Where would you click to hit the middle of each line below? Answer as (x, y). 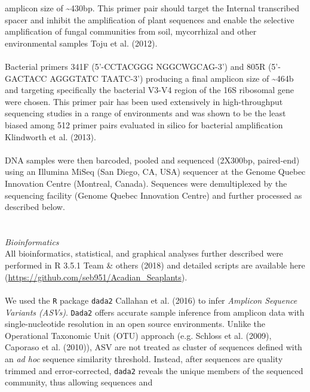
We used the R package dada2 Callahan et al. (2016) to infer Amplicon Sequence (151, 300)
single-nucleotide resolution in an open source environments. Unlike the (135, 324)
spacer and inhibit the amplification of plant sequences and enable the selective (150, 19)
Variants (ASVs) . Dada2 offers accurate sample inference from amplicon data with (155, 312)
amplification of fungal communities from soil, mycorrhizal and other (131, 31)
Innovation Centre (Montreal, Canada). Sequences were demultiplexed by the (146, 183)
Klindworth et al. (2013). (50, 136)
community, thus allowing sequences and (79, 382)
